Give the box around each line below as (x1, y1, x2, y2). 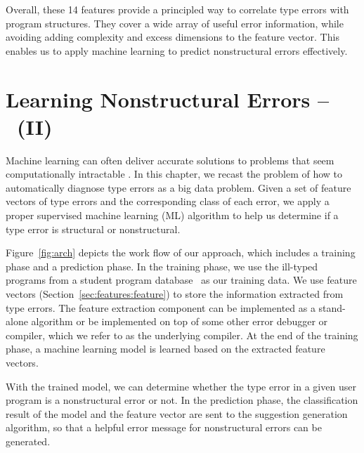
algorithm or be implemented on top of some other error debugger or (31, 314, 328, 329)
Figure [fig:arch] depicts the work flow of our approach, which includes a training (6, 245, 356, 260)
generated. (6, 433, 51, 448)
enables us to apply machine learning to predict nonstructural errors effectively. (6, 43, 348, 58)
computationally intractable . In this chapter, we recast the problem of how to (6, 166, 343, 181)
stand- (318, 300, 346, 315)
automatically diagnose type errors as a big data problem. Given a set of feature (6, 180, 351, 195)
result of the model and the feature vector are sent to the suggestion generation (6, 406, 348, 421)
